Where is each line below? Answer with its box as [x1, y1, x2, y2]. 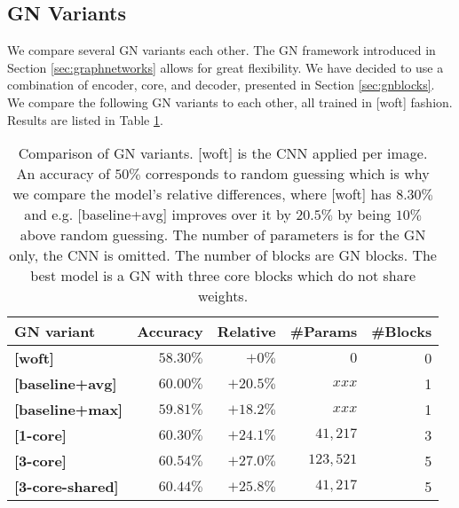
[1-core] [14, 425, 67, 446]
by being [337, 204, 392, 225]
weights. [198, 285, 249, 307]
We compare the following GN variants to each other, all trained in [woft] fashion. [7, 92, 453, 111]
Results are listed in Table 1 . [7, 110, 163, 129]
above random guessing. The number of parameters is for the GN [20, 224, 426, 246]
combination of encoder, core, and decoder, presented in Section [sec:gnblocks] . [7, 75, 435, 94]
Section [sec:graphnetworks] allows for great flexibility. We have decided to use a [7, 58, 444, 76]
